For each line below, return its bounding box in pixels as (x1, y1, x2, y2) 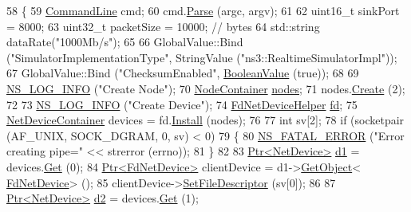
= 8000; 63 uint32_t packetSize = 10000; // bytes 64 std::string (6, 18, 320, 34)
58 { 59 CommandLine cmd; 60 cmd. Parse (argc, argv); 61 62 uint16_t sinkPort (6, 2, 400, 18)
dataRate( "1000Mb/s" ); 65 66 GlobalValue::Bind (6, 33, 243, 50)
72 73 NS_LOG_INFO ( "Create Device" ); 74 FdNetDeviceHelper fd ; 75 (6, 96, 358, 112)
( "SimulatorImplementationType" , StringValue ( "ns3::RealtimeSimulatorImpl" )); (6, 49, 397, 65)
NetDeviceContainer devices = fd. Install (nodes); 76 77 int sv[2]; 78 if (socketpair (6, 112, 405, 128)
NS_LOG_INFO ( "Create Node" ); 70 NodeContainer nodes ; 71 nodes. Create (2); (6, 80, 405, 96)
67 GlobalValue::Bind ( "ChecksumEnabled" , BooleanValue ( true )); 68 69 (6, 65, 359, 81)
